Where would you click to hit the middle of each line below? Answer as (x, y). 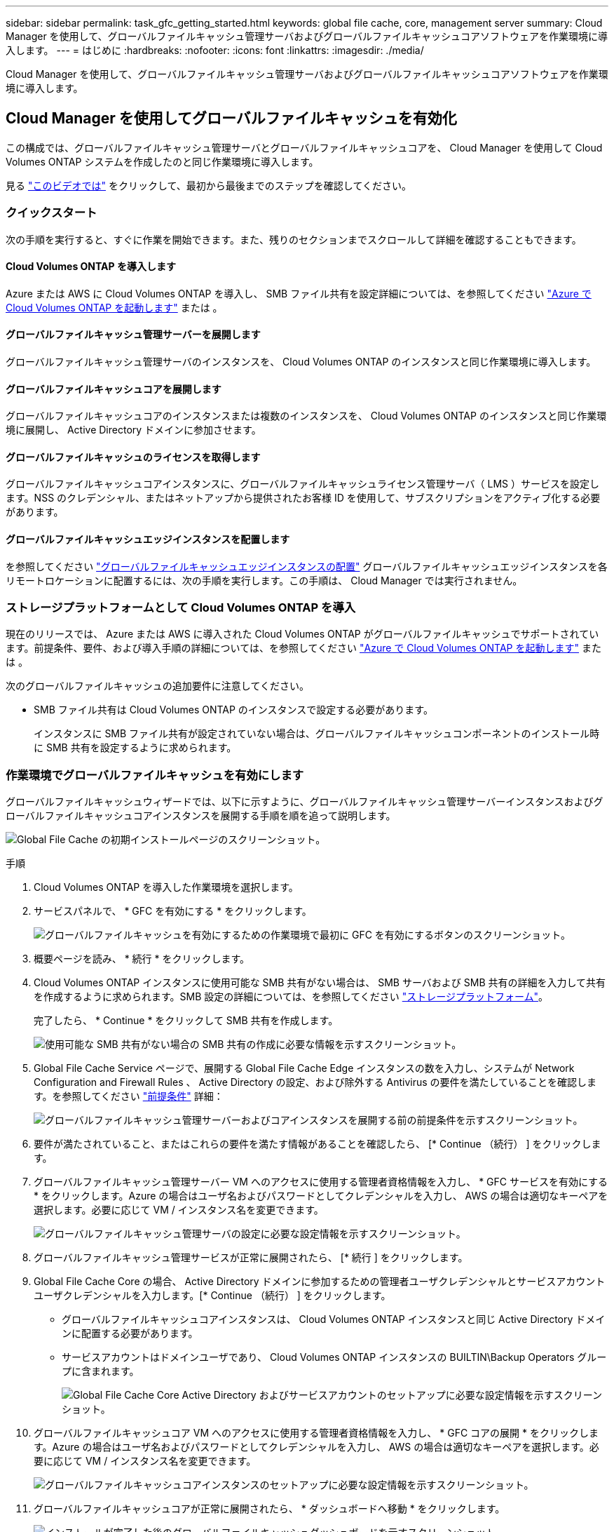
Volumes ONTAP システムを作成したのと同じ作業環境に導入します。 (162, 161)
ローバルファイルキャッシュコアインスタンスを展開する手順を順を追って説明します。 (201, 816)
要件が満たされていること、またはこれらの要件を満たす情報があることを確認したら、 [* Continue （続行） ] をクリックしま (318, 1144)
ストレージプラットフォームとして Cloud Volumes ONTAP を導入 (181, 608)
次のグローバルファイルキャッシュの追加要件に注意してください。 (158, 686)
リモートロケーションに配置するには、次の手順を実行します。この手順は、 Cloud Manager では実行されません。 (264, 580)
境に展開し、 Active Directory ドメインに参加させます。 (134, 430)
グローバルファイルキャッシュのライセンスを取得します (133, 457)
